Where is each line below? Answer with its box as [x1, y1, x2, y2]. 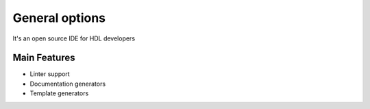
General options [12, 10, 106, 25]
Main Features [12, 52, 75, 64]
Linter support [29, 70, 70, 78]
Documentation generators [29, 80, 106, 88]
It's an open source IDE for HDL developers [12, 34, 136, 43]
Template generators [29, 89, 89, 97]
